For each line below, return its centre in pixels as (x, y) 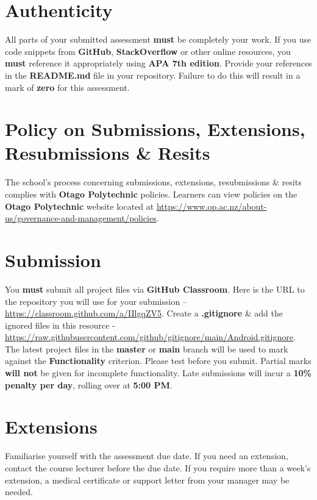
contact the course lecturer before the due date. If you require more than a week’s (158, 467)
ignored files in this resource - (60, 325)
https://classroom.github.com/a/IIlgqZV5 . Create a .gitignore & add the (144, 313)
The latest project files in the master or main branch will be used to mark (147, 348)
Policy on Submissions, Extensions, (155, 129)
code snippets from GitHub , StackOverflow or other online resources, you (148, 51)
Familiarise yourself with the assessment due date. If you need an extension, (147, 456)
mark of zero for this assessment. (67, 87)
